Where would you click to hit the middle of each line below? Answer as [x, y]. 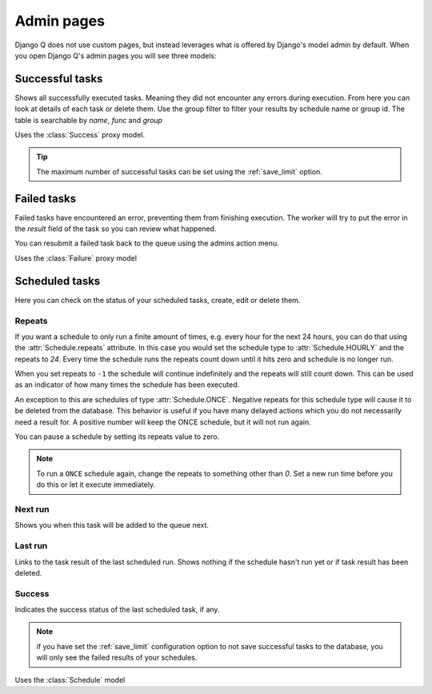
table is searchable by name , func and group [89, 120]
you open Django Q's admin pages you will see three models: [116, 55]
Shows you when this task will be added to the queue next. [112, 525]
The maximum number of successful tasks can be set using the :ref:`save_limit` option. [180, 171]
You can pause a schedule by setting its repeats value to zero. [117, 437]
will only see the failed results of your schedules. [117, 658]
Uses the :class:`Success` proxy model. [80, 135]
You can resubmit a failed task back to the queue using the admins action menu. [147, 243]
